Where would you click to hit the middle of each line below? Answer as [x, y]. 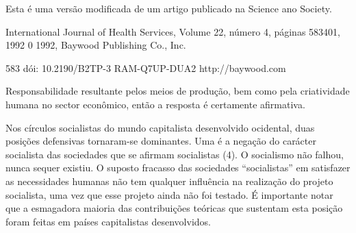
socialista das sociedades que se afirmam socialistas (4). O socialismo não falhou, [175, 154]
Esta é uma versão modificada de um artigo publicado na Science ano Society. [169, 8]
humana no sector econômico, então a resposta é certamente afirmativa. [155, 104]
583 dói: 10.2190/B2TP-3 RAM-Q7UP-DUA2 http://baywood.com [146, 68]
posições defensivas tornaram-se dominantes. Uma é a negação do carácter [161, 141]
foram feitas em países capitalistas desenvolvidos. [108, 221]
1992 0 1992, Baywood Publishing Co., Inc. [96, 45]
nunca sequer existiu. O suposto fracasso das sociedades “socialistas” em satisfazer [178, 168]
